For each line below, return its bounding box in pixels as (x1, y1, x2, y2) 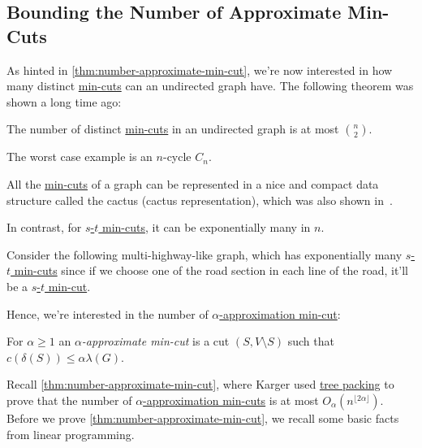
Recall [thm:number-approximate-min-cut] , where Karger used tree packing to (6, 376, 394, 393)
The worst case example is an (6, 148, 153, 165)
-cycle (162, 148, 192, 165)
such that (287, 333, 334, 350)
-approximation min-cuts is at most (143, 391, 319, 408)
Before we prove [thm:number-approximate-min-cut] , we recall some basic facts (6, 409, 399, 426)
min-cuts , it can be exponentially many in (101, 219, 311, 236)
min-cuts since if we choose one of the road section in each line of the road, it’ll (14, 262, 409, 279)
